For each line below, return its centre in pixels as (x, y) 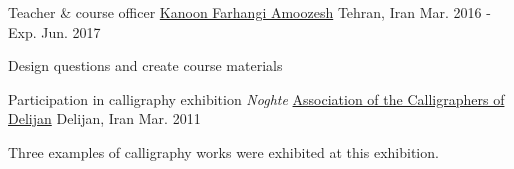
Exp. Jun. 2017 (54, 31)
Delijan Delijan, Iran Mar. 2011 (104, 118)
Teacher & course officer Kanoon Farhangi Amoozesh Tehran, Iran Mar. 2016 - (249, 12)
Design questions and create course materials (145, 65)
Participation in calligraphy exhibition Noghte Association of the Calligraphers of (256, 98)
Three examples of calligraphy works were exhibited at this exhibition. (223, 151)
